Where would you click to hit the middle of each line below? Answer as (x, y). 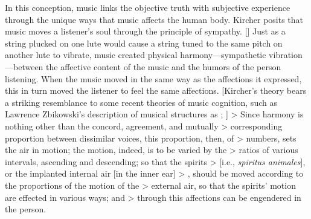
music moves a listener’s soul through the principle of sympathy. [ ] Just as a (145, 31)
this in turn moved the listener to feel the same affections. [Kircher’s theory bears (156, 90)
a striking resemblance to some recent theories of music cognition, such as (141, 102)
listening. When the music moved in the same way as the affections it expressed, (153, 78)
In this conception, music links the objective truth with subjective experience (148, 7)
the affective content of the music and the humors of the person (164, 66)
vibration (286, 55)
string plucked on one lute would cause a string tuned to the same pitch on (144, 43)
